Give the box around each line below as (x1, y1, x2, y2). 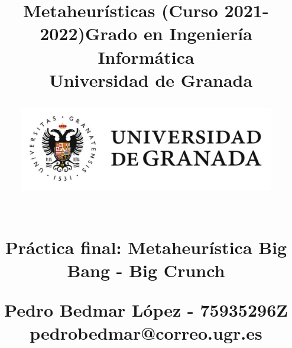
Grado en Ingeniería (85, 21, 252, 45)
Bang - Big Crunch (67, 258, 225, 282)
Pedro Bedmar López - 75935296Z (4, 298, 288, 322)
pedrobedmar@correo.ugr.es (30, 321, 262, 345)
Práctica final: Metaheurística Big (5, 235, 287, 259)
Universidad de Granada (48, 67, 253, 92)
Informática (98, 44, 194, 69)
